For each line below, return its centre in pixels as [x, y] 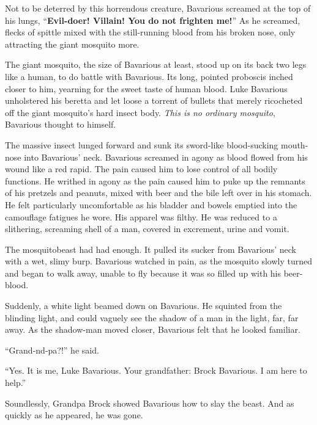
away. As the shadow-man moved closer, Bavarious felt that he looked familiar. [153, 329]
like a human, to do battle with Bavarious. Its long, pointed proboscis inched [149, 76]
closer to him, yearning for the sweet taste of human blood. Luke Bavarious [146, 88]
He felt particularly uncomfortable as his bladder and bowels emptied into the [151, 204]
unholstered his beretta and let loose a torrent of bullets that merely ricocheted [154, 100]
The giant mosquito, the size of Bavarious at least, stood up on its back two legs [156, 64]
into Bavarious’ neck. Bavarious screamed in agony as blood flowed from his [166, 157]
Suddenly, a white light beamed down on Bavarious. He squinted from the [144, 306]
